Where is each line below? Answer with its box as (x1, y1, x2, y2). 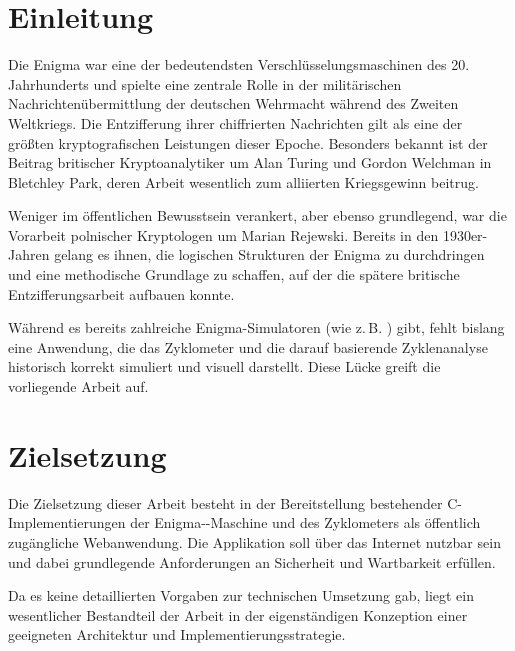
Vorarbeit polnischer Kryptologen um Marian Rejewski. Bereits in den (8, 224, 439, 245)
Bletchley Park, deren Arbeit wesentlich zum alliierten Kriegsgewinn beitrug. (8, 171, 479, 192)
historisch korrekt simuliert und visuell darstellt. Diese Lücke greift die (8, 356, 441, 377)
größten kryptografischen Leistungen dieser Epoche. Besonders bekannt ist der (8, 132, 488, 153)
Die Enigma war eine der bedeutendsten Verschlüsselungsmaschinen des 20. (8, 54, 470, 75)
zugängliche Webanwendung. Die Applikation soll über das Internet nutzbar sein (8, 531, 501, 552)
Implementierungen (8, 512, 126, 533)
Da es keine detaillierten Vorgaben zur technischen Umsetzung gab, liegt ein (8, 585, 475, 606)
